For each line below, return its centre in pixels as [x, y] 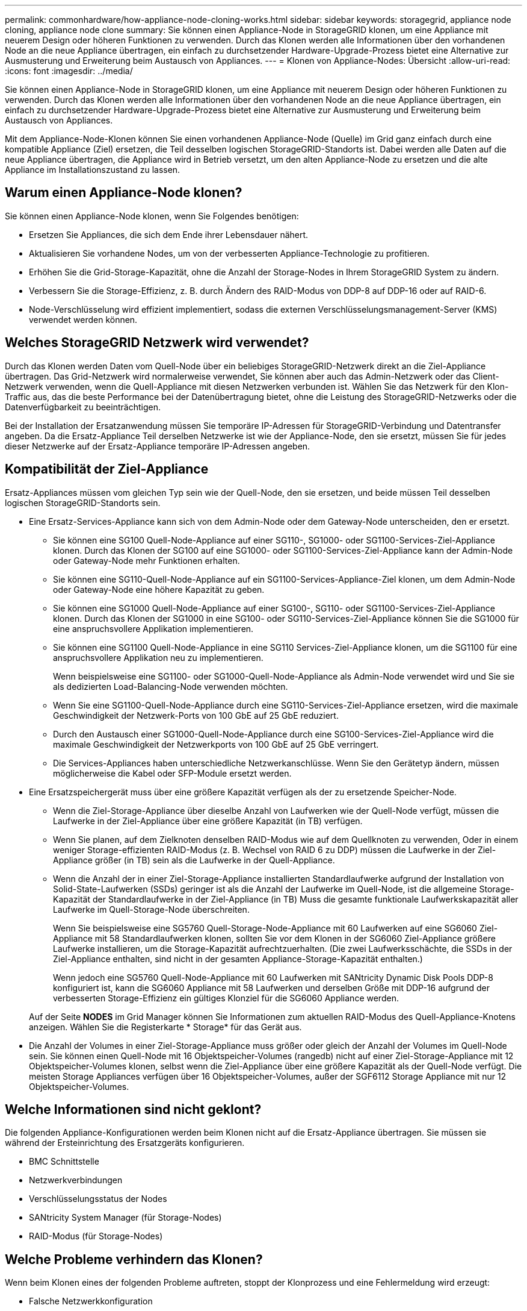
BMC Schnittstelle [64, 1162]
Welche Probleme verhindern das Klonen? [134, 1259]
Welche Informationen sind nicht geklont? [133, 1109]
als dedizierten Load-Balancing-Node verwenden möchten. [171, 686]
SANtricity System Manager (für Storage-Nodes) [125, 1218]
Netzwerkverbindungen [76, 1180]
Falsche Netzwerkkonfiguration [91, 1301]
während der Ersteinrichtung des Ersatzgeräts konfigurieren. [125, 1143]
